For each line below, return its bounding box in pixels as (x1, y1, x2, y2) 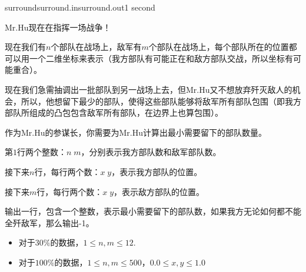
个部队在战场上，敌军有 (51, 41, 142, 53)
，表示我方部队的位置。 (111, 165, 202, 177)
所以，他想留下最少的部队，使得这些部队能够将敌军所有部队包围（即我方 (21, 95, 301, 107)
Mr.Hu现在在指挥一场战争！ (5, 21, 111, 33)
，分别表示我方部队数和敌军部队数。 (81, 146, 221, 158)
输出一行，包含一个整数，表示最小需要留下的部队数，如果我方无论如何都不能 (5, 205, 301, 217)
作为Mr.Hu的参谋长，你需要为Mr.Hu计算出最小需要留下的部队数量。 (5, 126, 267, 138)
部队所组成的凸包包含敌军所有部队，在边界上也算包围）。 (5, 106, 223, 119)
